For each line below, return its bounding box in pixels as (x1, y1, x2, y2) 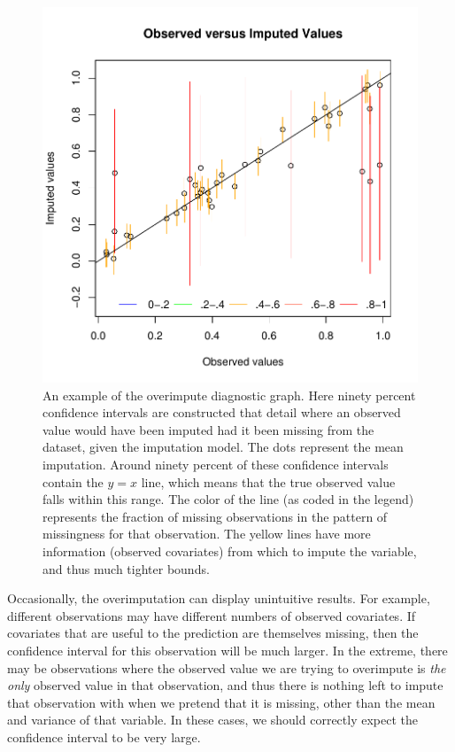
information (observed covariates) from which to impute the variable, (42, 541, 417, 560)
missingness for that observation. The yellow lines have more (42, 524, 371, 543)
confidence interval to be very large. (7, 727, 201, 746)
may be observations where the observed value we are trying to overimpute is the (7, 658, 446, 677)
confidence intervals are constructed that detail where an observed (42, 403, 401, 422)
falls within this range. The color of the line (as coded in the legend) (42, 490, 414, 508)
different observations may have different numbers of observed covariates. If (7, 606, 416, 624)
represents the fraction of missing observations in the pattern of (42, 507, 388, 525)
